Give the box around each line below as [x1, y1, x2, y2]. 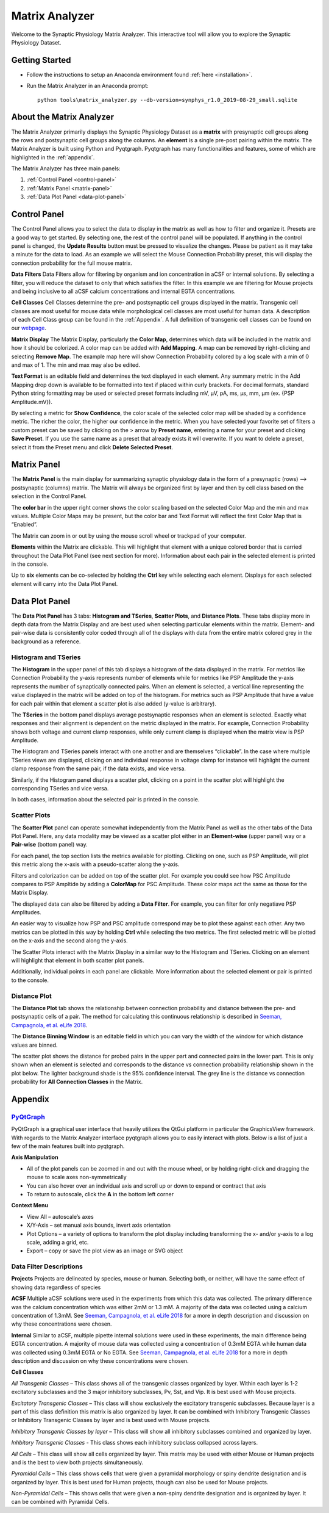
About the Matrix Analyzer [11, 112, 114, 122]
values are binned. [11, 1041, 58, 1049]
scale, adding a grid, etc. [26, 1238, 89, 1246]
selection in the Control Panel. [11, 493, 87, 500]
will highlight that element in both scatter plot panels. [11, 957, 144, 964]
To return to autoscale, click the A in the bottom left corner [26, 1190, 174, 1197]
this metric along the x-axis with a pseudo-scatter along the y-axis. [11, 861, 180, 868]
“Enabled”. [11, 521, 38, 528]
